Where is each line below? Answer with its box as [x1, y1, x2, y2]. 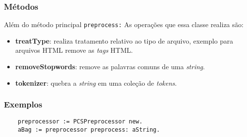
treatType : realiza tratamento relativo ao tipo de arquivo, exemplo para [15, 35, 233, 46]
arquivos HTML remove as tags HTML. [15, 45, 133, 55]
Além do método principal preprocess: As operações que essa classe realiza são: [4, 19, 244, 30]
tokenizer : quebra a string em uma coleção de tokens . [15, 77, 177, 88]
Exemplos [4, 98, 43, 110]
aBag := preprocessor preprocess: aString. [17, 126, 160, 134]
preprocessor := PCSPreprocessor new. [17, 118, 143, 125]
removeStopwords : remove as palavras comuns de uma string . [15, 61, 205, 72]
